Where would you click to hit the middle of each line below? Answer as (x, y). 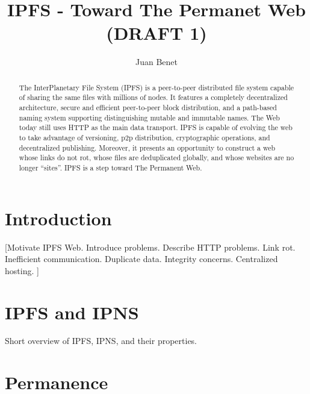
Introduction (58, 218)
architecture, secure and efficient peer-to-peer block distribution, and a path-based (148, 108)
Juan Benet (157, 62)
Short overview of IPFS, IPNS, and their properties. (101, 341)
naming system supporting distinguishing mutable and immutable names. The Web (149, 117)
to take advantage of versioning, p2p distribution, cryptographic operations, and (144, 137)
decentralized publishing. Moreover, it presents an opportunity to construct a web (147, 147)
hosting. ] (22, 270)
